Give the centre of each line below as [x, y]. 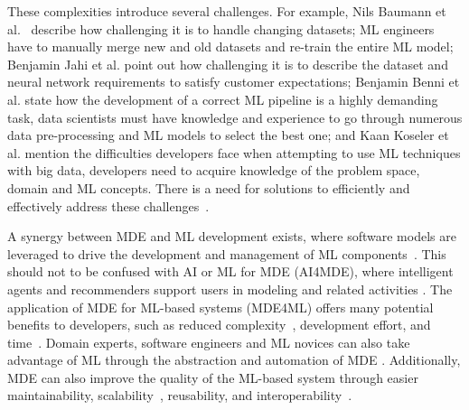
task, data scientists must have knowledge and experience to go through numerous [235, 117]
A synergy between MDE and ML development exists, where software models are [232, 236]
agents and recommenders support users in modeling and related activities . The [230, 289]
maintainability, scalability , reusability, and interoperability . [180, 395]
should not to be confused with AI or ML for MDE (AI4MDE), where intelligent [230, 271]
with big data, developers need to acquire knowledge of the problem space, [214, 170]
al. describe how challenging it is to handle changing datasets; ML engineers [221, 28]
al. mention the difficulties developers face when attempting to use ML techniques [234, 152]
